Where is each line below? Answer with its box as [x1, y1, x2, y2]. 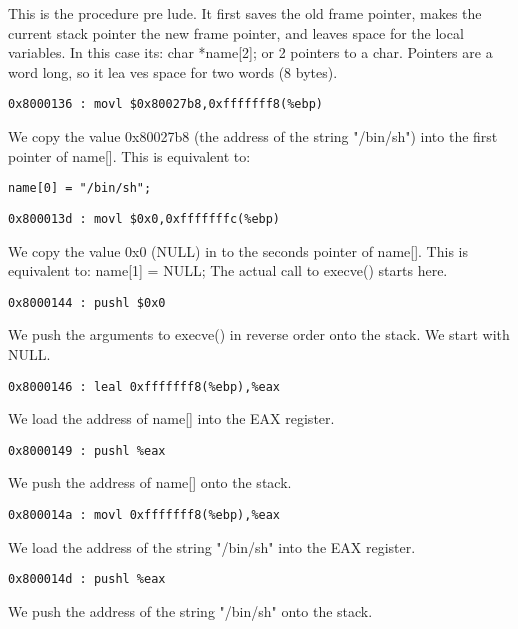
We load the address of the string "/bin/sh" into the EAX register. [8, 536, 416, 557]
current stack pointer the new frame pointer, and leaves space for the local [8, 22, 464, 43]
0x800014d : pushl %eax [8, 572, 166, 587]
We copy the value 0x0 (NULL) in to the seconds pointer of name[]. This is [8, 240, 468, 261]
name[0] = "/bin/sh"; [8, 181, 152, 196]
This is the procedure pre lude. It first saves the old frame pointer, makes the [8, 3, 482, 23]
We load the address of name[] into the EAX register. [8, 408, 335, 429]
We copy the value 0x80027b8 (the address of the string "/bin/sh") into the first [8, 126, 498, 147]
